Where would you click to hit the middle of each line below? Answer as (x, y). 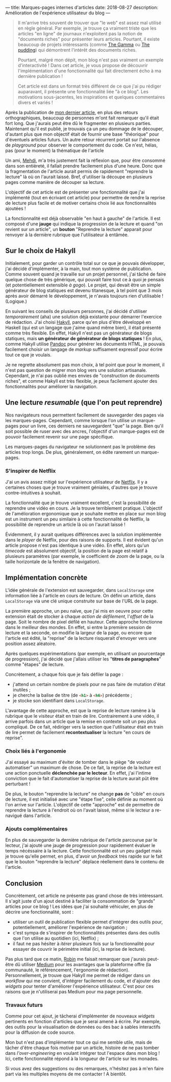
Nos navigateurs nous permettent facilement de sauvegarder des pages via (85, 415)
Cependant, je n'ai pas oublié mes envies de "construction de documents (82, 376)
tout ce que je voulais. (29, 355)
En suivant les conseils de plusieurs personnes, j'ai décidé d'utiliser (76, 311)
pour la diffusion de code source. (40, 1032)
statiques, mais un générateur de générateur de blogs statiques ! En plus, (84, 338)
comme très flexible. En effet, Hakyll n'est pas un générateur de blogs (79, 333)
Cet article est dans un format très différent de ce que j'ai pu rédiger (90, 86)
